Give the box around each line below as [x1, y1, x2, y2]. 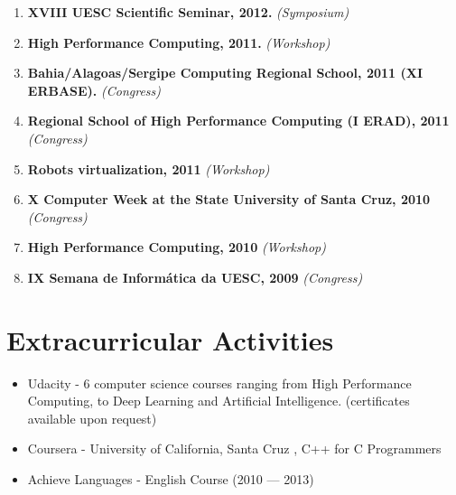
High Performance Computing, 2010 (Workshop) [27, 238, 326, 257]
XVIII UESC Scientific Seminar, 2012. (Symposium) [27, 3, 349, 21]
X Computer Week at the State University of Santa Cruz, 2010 [27, 190, 431, 209]
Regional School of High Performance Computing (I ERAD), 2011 [27, 111, 450, 130]
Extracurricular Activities [6, 321, 334, 358]
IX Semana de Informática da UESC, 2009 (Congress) [27, 267, 363, 286]
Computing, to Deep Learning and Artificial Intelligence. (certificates [27, 391, 410, 410]
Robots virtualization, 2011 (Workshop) [27, 159, 270, 178]
